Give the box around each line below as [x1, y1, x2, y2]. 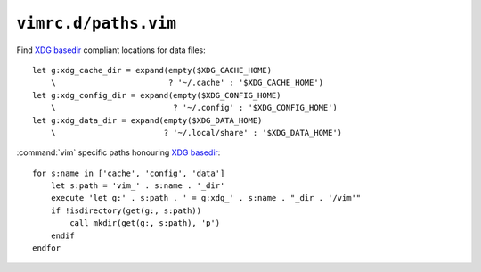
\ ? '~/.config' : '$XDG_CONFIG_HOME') [50, 103, 338, 113]
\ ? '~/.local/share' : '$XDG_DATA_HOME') [50, 128, 343, 137]
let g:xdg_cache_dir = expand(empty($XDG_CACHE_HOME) [32, 65, 272, 75]
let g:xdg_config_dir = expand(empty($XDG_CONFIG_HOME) [32, 90, 281, 100]
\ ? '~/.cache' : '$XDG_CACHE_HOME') [50, 78, 324, 88]
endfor [32, 243, 61, 253]
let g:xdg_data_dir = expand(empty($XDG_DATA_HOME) [32, 115, 263, 125]
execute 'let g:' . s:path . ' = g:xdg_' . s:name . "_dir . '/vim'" [50, 193, 362, 203]
